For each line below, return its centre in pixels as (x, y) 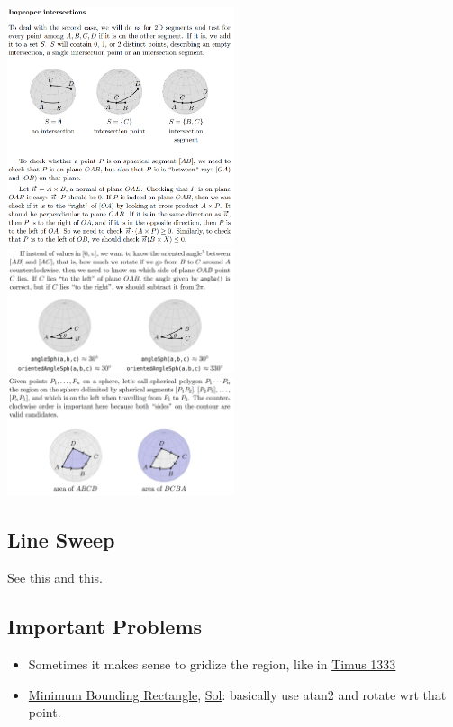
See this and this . (55, 578)
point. (45, 712)
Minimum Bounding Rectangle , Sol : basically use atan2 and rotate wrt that (237, 694)
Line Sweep (61, 540)
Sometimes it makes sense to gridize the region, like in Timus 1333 (212, 663)
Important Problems (105, 626)
